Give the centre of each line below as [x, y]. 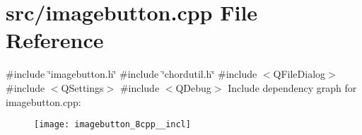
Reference [55, 40]
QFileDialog [299, 74]
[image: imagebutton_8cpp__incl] [112, 125]
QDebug [193, 87]
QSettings [82, 87]
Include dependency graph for [292, 87]
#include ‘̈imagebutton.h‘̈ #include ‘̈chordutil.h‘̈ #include [132, 74]
